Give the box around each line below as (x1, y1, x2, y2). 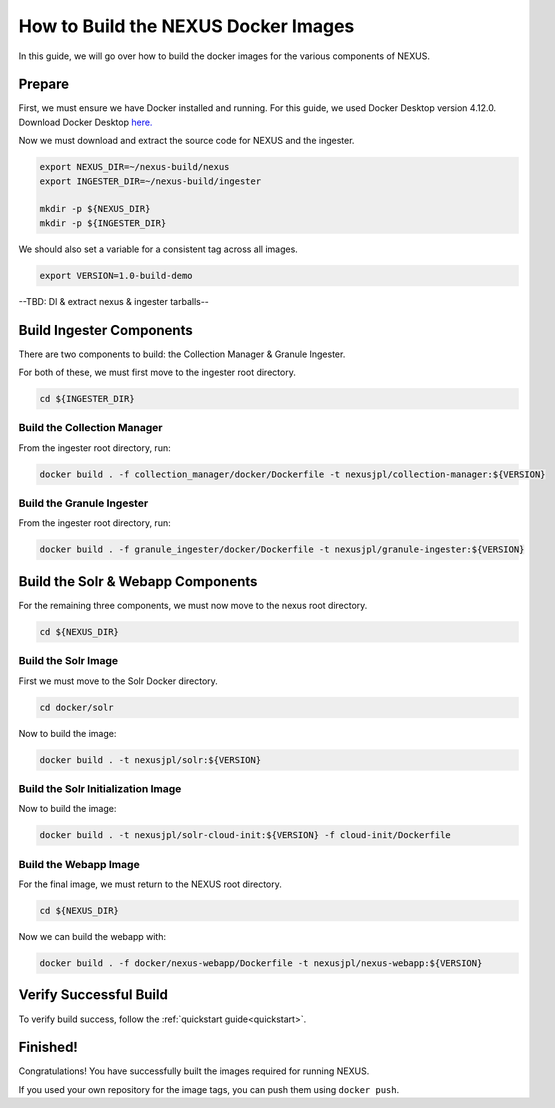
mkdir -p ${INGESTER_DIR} (39, 217, 167, 229)
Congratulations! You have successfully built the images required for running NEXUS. (18, 1065, 370, 1077)
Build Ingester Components (18, 321, 194, 339)
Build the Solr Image (18, 654, 119, 668)
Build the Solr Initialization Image (18, 781, 182, 795)
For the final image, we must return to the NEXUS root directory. (18, 878, 282, 890)
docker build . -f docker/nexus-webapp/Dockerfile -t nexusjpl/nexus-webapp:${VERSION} (39, 958, 483, 969)
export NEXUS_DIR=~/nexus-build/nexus (39, 161, 230, 173)
